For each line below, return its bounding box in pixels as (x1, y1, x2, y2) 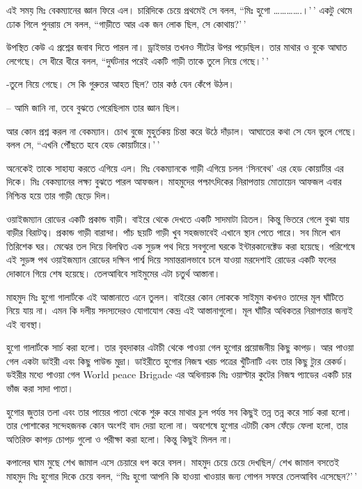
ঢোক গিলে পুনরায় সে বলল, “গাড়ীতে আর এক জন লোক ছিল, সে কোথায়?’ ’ (6, 16, 246, 31)
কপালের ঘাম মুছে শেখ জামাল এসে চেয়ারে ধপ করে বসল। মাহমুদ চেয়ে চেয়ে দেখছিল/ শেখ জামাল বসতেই (6, 455, 340, 469)
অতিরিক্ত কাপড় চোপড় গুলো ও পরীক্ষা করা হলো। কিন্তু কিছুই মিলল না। (6, 431, 233, 446)
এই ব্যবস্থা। (6, 316, 44, 331)
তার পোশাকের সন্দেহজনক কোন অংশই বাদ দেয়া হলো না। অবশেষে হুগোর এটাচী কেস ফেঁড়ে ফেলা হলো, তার (6, 418, 348, 433)
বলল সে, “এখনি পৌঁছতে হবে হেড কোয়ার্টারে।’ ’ (6, 137, 160, 152)
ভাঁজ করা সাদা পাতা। (6, 381, 74, 396)
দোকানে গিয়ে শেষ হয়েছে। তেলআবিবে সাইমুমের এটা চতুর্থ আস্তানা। (6, 265, 221, 280)
